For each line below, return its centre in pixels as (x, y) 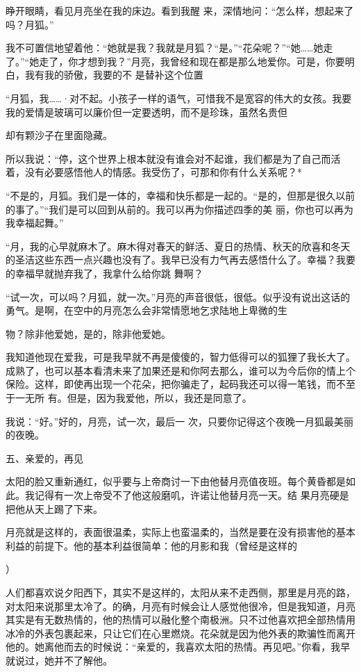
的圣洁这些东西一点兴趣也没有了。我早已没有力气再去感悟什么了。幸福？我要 (180, 260)
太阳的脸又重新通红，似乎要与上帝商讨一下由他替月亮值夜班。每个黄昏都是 (176, 481)
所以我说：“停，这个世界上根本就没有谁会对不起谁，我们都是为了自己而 (168, 158)
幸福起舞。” (39, 223)
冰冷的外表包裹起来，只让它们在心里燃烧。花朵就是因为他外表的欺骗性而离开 (180, 633)
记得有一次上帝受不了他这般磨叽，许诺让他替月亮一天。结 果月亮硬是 (192, 495)
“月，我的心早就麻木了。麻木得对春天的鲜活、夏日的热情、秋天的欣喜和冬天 (178, 246)
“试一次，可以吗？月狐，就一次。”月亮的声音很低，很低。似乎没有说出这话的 (178, 296)
